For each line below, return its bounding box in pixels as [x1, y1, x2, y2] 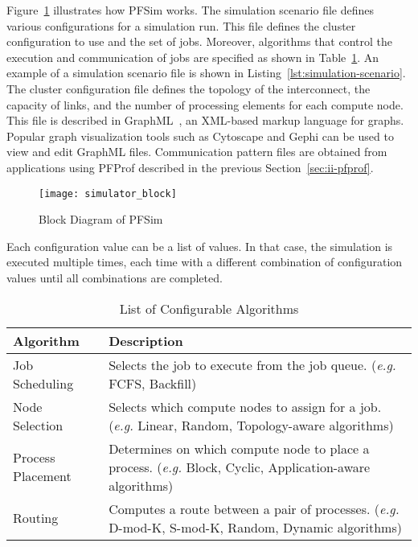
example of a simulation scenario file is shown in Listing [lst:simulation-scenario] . [6, 64, 406, 81]
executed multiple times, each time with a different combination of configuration [6, 253, 403, 270]
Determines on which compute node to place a [109, 438, 370, 458]
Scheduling [13, 373, 74, 393]
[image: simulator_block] [39, 187, 177, 199]
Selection [13, 415, 64, 434]
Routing [13, 508, 59, 528]
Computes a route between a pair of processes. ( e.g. [109, 499, 400, 518]
